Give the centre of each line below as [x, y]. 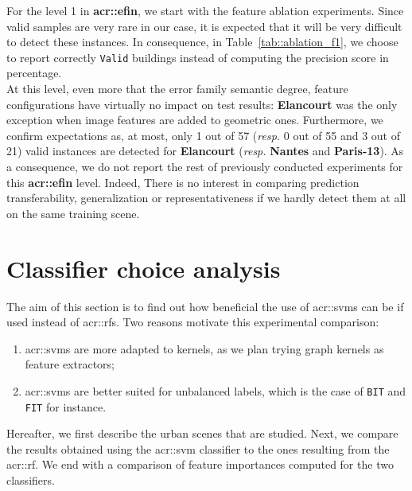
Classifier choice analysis [144, 268]
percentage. [34, 73]
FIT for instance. [66, 406]
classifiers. [31, 479]
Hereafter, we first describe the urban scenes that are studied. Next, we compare [202, 433]
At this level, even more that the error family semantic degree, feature [177, 89]
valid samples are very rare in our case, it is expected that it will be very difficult [204, 26]
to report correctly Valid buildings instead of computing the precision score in [198, 57]
